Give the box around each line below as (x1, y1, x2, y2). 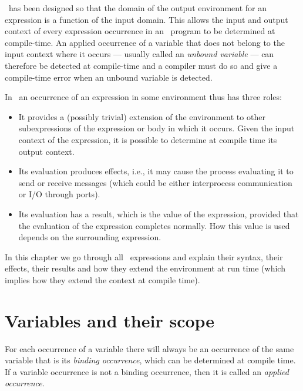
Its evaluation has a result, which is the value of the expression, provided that (18, 207, 299, 220)
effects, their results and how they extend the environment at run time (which (5, 262, 285, 274)
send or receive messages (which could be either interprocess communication (18, 176, 292, 188)
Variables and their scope (5, 308, 215, 332)
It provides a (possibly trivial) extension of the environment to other (18, 110, 265, 122)
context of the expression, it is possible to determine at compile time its (18, 133, 277, 145)
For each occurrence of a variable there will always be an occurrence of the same (5, 342, 294, 354)
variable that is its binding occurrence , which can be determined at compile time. (5, 354, 296, 366)
